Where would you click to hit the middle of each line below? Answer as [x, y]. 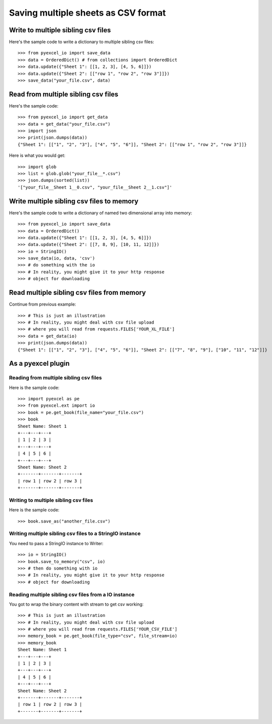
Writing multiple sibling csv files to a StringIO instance [75, 534]
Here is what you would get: [37, 155]
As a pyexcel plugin [39, 363]
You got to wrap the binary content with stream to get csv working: [76, 604]
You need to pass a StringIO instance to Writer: [56, 543]
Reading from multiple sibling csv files [55, 378]
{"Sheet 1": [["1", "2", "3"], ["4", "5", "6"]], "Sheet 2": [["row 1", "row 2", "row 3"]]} [132, 144]
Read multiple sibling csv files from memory [77, 293]
